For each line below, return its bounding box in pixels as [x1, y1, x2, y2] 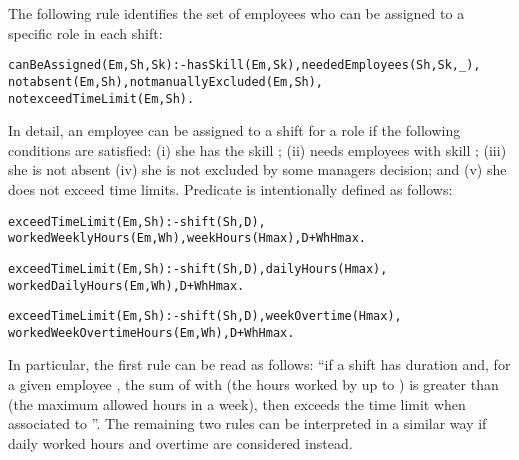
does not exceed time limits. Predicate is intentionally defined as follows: [8, 178, 453, 199]
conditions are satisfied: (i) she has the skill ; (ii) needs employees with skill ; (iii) [8, 139, 507, 160]
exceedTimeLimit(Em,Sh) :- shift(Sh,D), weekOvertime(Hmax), [8, 309, 402, 324]
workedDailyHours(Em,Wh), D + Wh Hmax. [8, 278, 245, 293]
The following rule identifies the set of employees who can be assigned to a [8, 3, 465, 23]
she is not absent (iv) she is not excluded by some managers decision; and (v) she [8, 159, 507, 180]
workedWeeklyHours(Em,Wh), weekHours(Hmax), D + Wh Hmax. [8, 231, 366, 246]
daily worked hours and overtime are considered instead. [8, 432, 353, 453]
